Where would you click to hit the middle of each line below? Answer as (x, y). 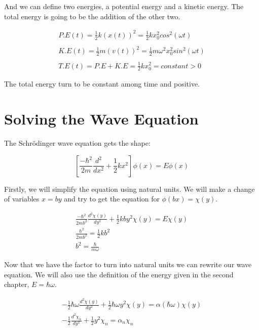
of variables (22, 199)
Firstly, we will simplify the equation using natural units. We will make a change (129, 189)
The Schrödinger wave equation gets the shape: (77, 143)
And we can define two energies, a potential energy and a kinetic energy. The (124, 6)
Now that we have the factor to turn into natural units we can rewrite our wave (128, 264)
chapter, (17, 284)
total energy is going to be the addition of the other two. (92, 16)
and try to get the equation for (112, 199)
